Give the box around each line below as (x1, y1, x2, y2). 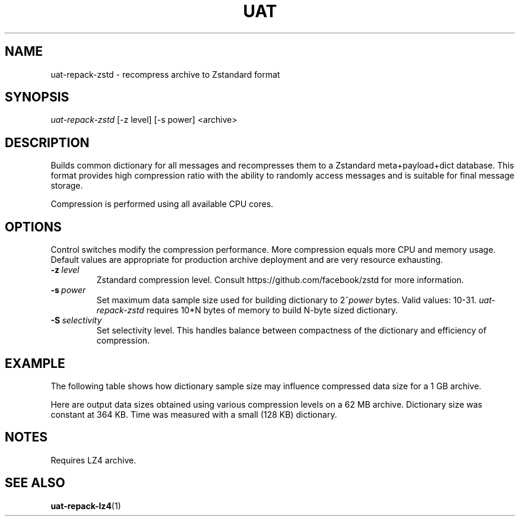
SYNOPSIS (5, 90, 69, 105)
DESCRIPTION (5, 135, 90, 150)
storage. (50, 180, 83, 191)
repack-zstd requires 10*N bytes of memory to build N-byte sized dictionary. (96, 305, 398, 316)
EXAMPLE (5, 355, 65, 371)
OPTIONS (5, 219, 62, 234)
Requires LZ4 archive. (50, 455, 137, 465)
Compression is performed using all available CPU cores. (50, 199, 274, 209)
